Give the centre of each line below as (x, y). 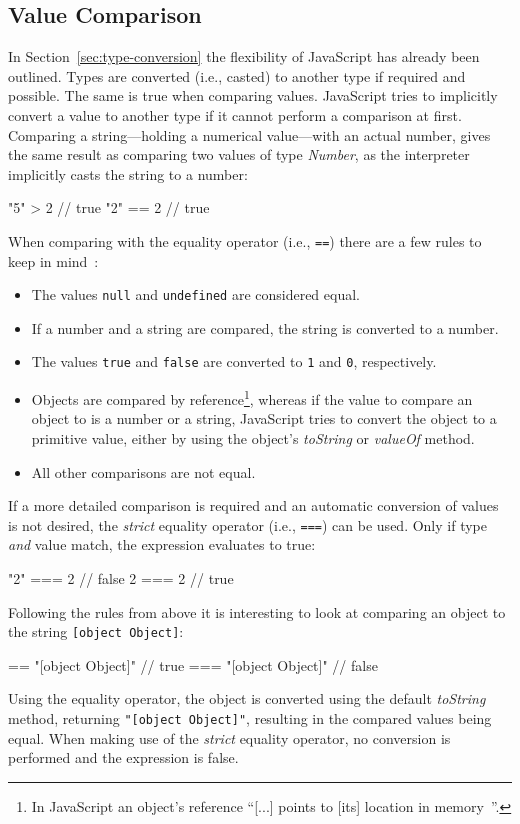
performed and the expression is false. (123, 757)
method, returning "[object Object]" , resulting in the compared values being (250, 718)
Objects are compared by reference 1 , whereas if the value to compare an (252, 397)
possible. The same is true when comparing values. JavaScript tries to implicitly (253, 95)
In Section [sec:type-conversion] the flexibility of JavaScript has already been (244, 56)
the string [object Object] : (96, 631)
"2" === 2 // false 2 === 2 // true (121, 577)
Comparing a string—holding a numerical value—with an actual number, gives (249, 134)
